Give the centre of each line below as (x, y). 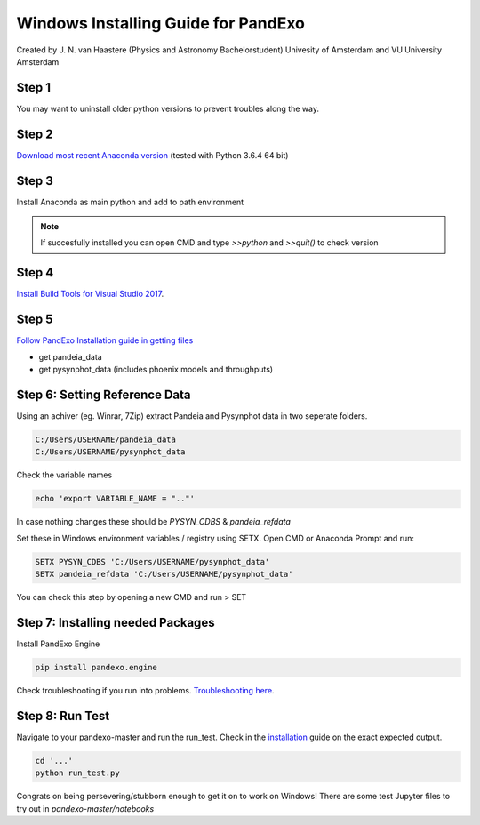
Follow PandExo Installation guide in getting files (105, 340)
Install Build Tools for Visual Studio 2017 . (90, 294)
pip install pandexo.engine (96, 667)
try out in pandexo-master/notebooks (85, 808)
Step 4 (35, 272)
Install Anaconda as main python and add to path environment (130, 202)
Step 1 (34, 88)
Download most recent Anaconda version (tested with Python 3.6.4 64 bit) (152, 155)
